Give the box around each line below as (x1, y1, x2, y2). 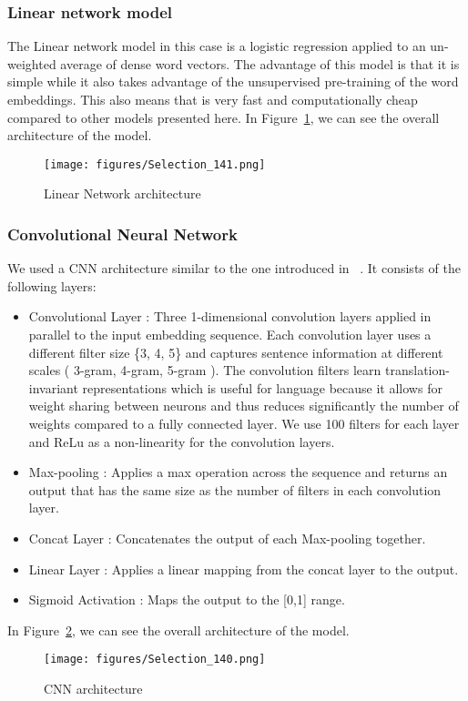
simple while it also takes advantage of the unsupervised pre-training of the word (7, 72, 459, 91)
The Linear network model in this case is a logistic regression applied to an (7, 36, 426, 56)
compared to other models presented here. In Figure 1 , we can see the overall (7, 107, 440, 127)
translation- (385, 361, 450, 380)
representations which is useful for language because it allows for (82, 378, 443, 397)
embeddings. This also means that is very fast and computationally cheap (7, 90, 418, 108)
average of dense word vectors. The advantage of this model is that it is (60, 54, 460, 73)
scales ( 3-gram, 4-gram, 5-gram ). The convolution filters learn (28, 361, 382, 380)
